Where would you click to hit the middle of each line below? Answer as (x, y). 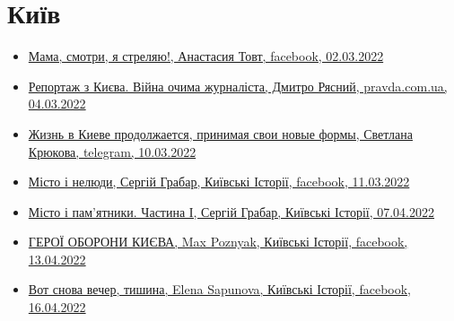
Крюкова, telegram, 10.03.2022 (112, 151)
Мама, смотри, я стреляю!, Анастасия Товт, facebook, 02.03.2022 (206, 56)
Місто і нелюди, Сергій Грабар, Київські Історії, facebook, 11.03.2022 (219, 182)
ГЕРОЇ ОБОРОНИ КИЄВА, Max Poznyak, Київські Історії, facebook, (218, 242)
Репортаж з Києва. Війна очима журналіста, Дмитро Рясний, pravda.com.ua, (238, 86)
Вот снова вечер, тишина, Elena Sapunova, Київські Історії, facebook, (219, 289)
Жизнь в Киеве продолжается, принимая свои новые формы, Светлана (220, 133)
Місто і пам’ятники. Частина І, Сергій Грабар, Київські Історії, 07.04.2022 (231, 211)
